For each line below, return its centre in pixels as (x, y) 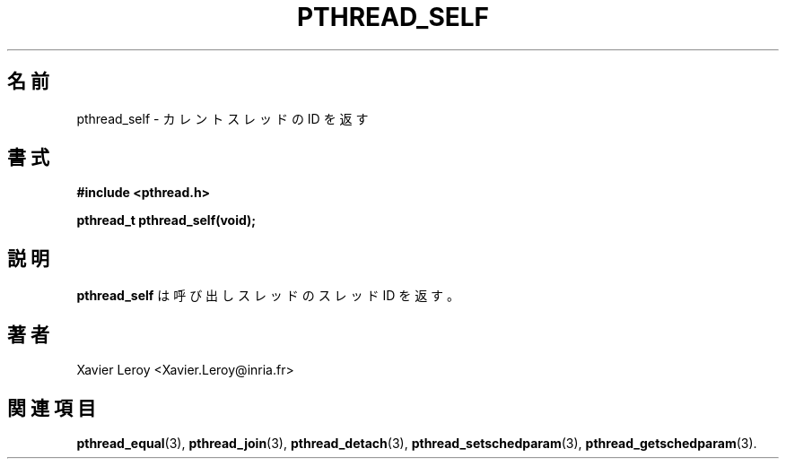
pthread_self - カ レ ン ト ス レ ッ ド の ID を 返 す (223, 118)
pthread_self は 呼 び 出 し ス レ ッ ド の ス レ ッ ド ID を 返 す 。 (268, 296)
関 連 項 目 (52, 408)
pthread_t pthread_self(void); (166, 220)
